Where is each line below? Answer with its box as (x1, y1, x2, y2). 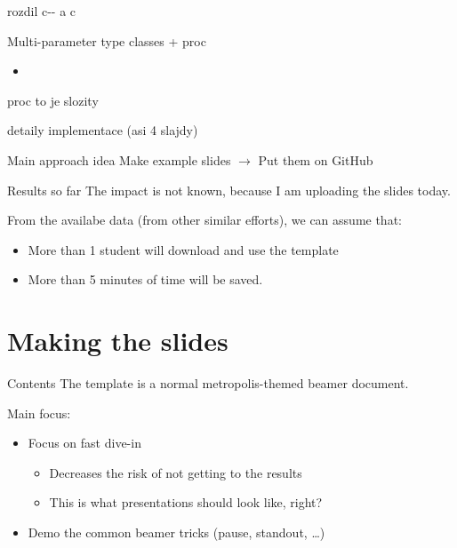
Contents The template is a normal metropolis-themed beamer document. (7, 374, 409, 393)
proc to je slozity (7, 91, 99, 109)
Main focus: (7, 403, 71, 422)
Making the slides (7, 322, 228, 359)
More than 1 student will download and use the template (28, 240, 339, 258)
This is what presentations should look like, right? (49, 493, 323, 512)
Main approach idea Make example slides (7, 150, 231, 169)
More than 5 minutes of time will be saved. (28, 270, 263, 289)
